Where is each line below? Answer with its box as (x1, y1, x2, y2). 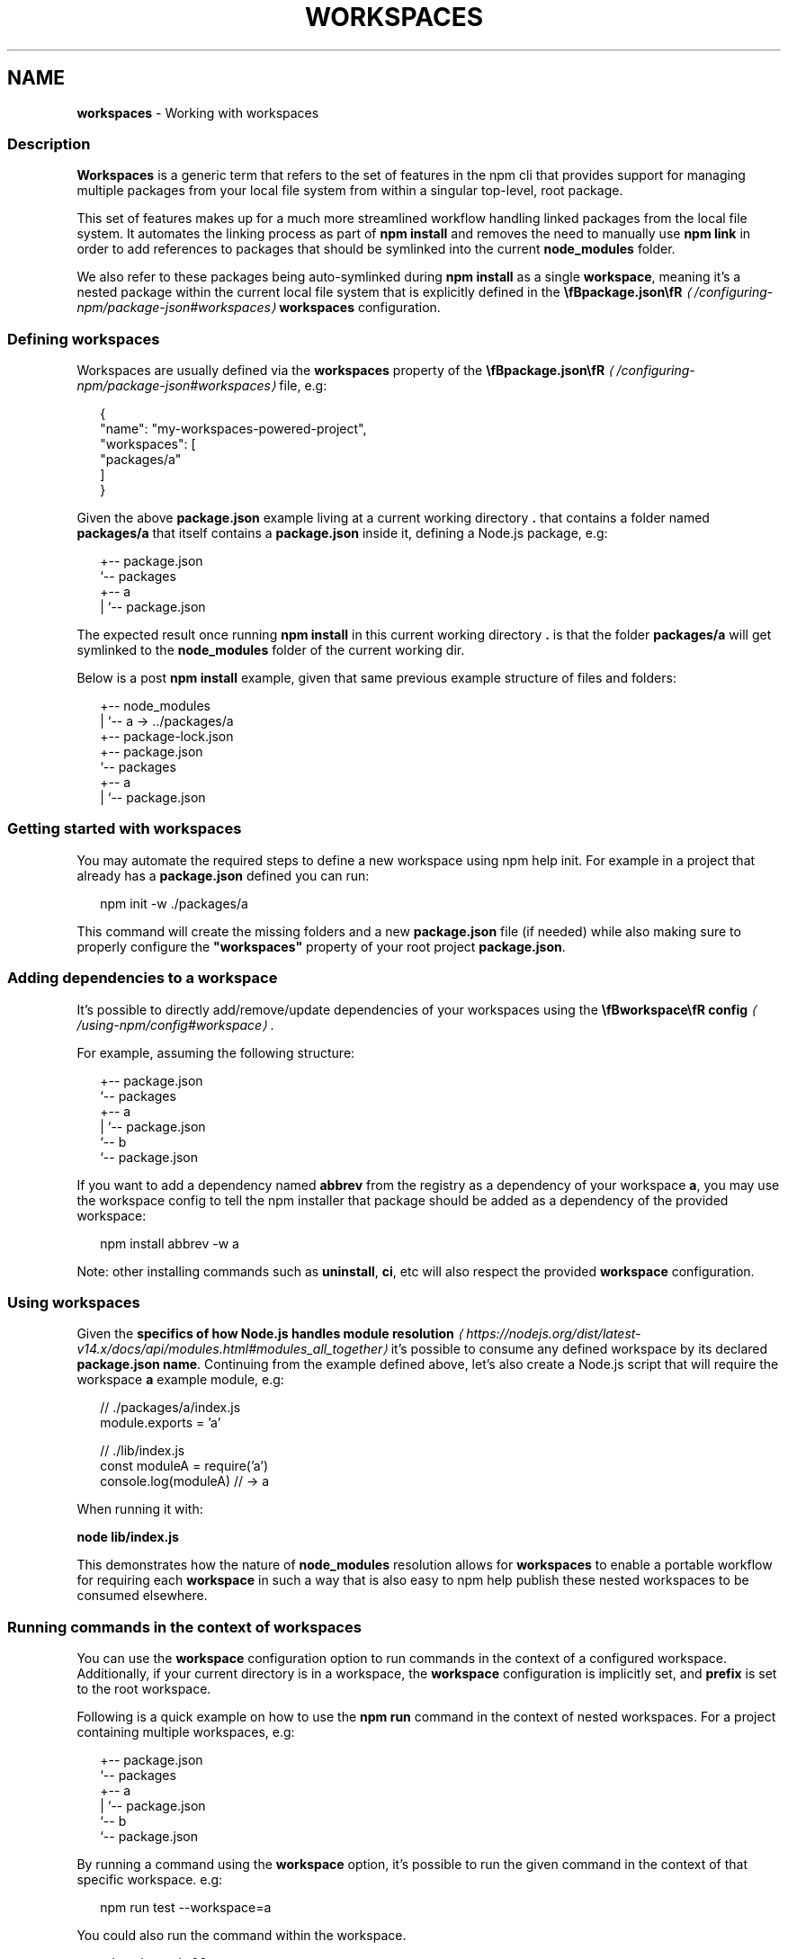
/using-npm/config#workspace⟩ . (76, 1016, 274, 1033)
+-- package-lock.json (100, 729, 234, 745)
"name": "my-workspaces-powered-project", (100, 421, 367, 437)
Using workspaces (7, 1293, 140, 1311)
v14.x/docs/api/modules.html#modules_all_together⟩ (76, 1341, 388, 1357)
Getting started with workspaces (7, 819, 242, 838)
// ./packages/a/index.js (100, 1400, 241, 1416)
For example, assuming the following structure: (76, 1044, 355, 1060)
